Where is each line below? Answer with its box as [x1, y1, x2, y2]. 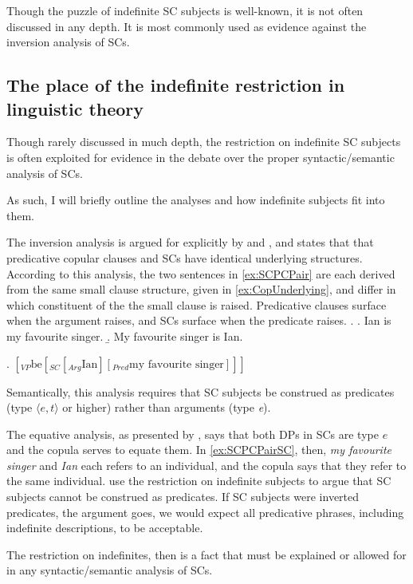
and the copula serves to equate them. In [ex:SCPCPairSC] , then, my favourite [6, 441, 391, 458]
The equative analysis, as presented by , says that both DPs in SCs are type [6, 425, 379, 442]
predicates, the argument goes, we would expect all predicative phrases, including [6, 503, 404, 520]
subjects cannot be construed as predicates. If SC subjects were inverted [6, 488, 360, 505]
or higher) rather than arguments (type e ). [62, 399, 271, 416]
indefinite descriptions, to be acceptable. [6, 519, 203, 536]
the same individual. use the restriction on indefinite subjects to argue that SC [6, 472, 391, 489]
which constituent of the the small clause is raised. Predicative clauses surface [6, 296, 387, 313]
